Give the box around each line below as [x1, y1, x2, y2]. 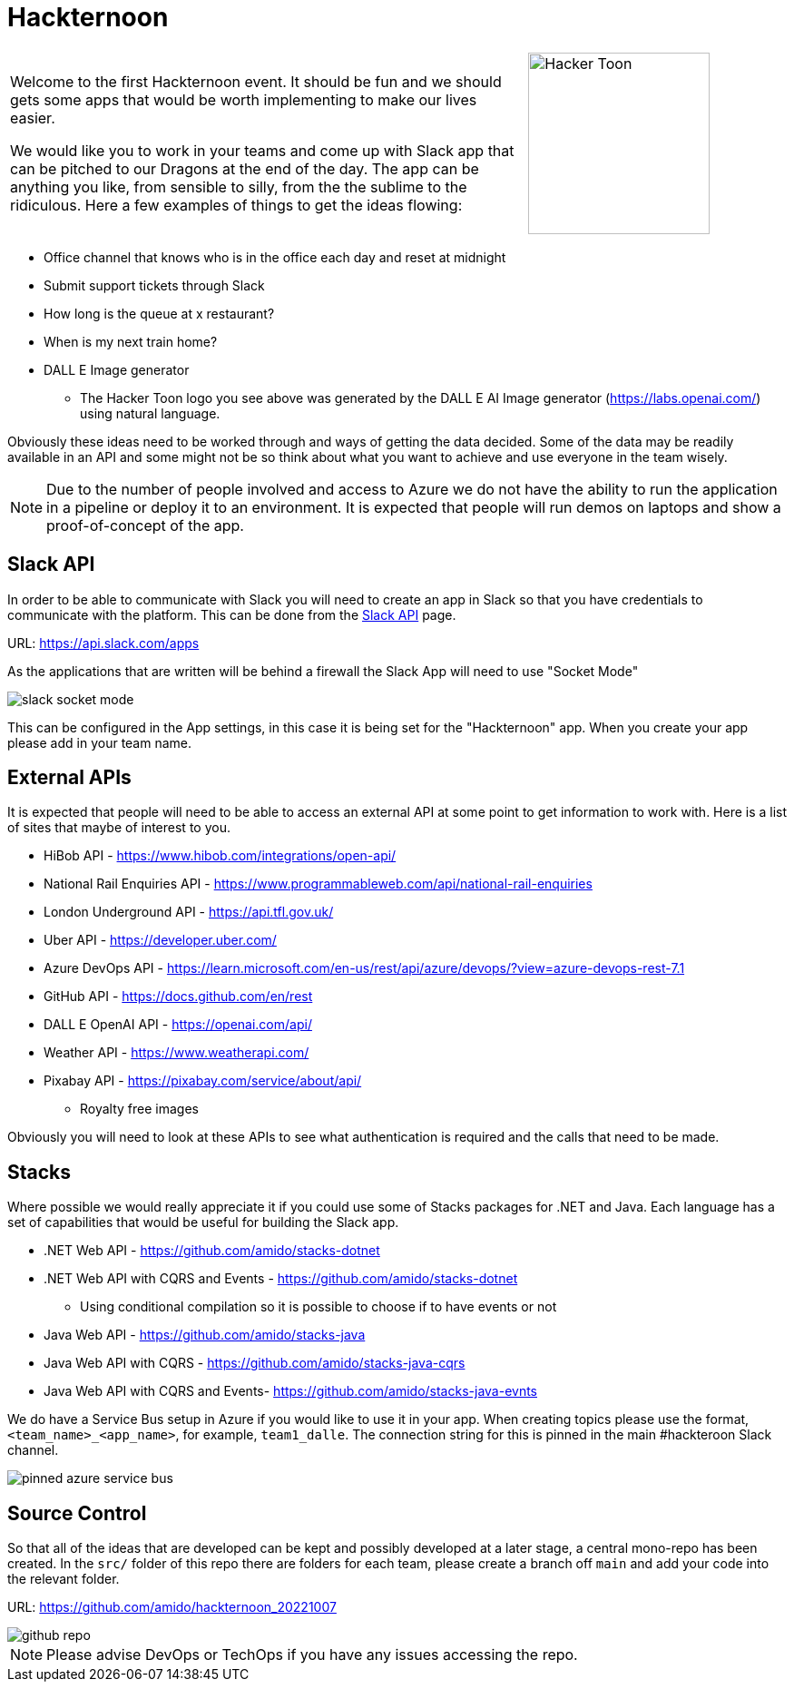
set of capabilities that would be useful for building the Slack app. [7, 1214, 399, 1231]
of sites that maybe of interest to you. [7, 820, 230, 836]
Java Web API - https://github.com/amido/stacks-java [44, 1327, 366, 1343]
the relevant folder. [7, 1571, 120, 1587]
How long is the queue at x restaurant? [44, 305, 275, 321]
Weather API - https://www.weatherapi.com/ [44, 1045, 309, 1061]
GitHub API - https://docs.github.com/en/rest [44, 988, 313, 1005]
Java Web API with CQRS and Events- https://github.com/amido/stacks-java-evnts [44, 1383, 537, 1399]
